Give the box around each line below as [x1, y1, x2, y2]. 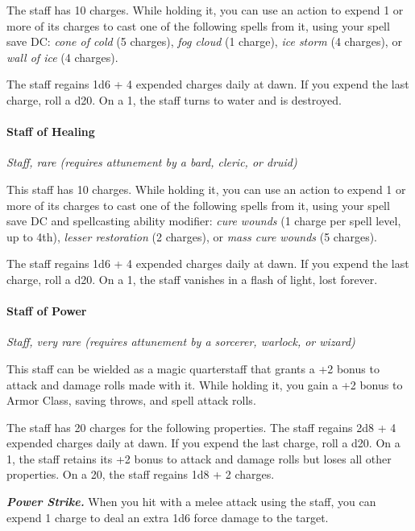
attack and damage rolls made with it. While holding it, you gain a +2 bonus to [6, 376, 403, 393]
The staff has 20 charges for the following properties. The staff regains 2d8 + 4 [6, 418, 396, 435]
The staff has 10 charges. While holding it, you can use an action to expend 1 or [6, 2, 404, 18]
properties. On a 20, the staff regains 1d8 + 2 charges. [6, 466, 275, 483]
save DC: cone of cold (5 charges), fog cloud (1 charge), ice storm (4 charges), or [6, 33, 402, 50]
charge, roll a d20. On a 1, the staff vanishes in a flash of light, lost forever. [6, 270, 378, 287]
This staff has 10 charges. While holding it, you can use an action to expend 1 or [6, 180, 406, 197]
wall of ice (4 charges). [6, 48, 118, 65]
